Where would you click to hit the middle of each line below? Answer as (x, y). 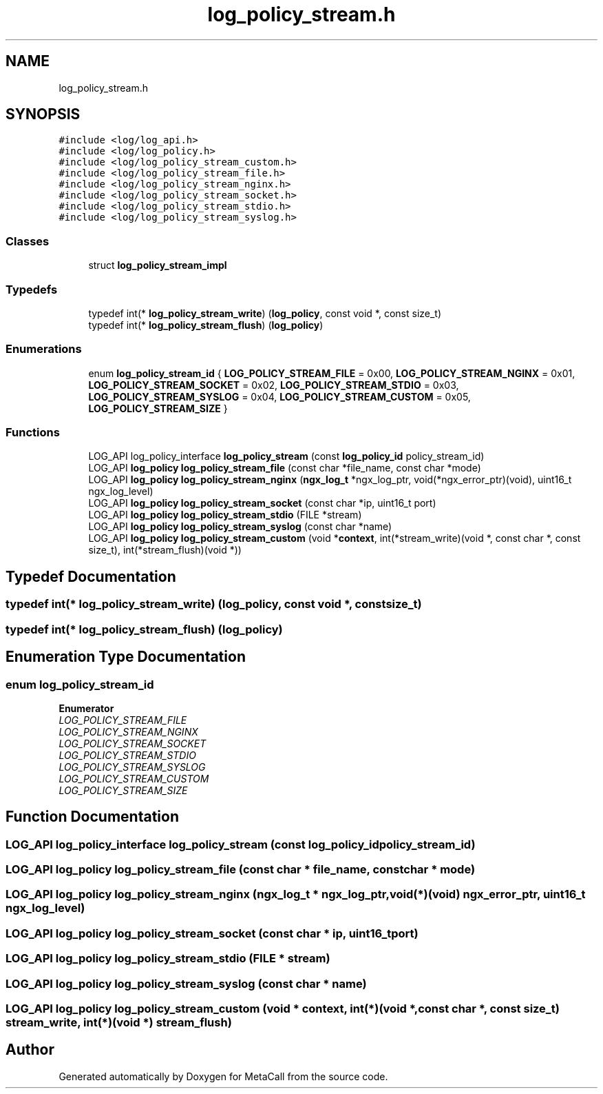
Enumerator (86, 708)
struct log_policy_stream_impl (158, 265)
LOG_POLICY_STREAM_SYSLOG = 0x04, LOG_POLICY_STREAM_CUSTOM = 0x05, (279, 396)
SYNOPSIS (43, 114)
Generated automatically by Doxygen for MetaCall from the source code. (223, 1076)
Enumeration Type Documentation (126, 657)
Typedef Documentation (91, 576)
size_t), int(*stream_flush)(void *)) (165, 550)
